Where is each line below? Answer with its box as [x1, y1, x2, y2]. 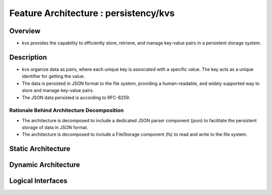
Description [9, 53, 47, 61]
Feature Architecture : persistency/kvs [9, 8, 175, 19]
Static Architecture [9, 145, 71, 153]
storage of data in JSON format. [22, 125, 88, 131]
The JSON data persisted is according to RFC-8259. [22, 94, 130, 101]
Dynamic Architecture [9, 161, 80, 169]
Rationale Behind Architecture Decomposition [9, 107, 124, 114]
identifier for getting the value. [22, 73, 85, 79]
